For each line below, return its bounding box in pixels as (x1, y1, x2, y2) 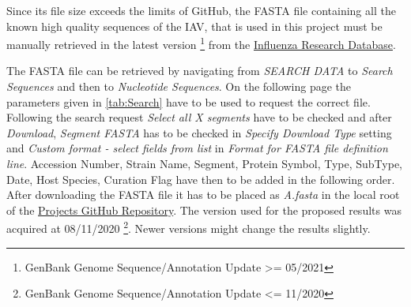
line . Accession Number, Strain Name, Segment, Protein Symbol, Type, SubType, (6, 155, 403, 171)
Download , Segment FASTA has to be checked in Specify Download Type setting (6, 124, 392, 140)
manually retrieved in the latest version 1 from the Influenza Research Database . (6, 34, 396, 52)
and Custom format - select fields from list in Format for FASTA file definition (6, 140, 388, 156)
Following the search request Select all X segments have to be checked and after (6, 109, 392, 125)
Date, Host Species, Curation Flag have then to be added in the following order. (6, 170, 395, 187)
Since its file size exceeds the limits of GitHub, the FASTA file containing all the (6, 2, 396, 18)
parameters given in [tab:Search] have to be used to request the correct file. (6, 93, 371, 110)
